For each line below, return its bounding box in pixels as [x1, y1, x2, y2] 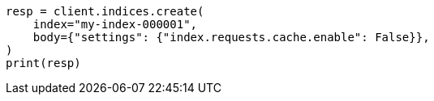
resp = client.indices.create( [6, 5, 204, 18]
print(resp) [6, 57, 81, 69]
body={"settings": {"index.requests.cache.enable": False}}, [32, 31, 430, 44]
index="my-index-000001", [32, 18, 198, 31]
